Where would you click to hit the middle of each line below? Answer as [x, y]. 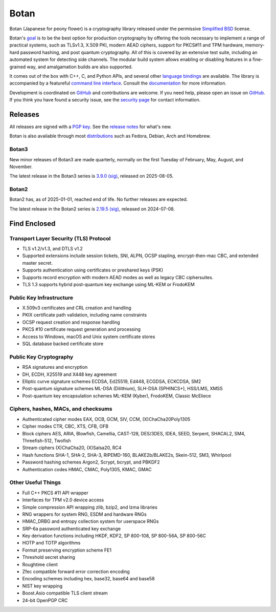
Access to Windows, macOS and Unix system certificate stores [89, 336]
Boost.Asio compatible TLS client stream [65, 593]
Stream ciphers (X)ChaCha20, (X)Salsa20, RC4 [72, 448]
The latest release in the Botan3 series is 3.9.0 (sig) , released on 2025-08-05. [91, 176]
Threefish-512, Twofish [47, 441]
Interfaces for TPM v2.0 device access [63, 500]
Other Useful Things [35, 482]
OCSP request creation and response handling [71, 322]
